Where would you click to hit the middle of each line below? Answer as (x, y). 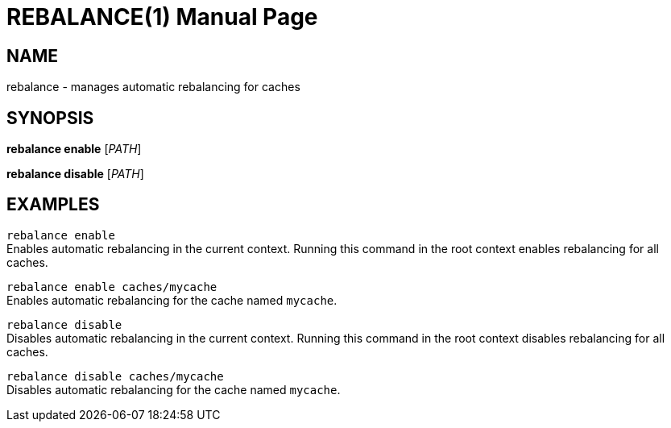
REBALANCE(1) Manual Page (162, 17)
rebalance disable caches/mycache (115, 376)
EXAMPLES (53, 205)
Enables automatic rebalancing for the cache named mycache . (172, 300)
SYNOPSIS (50, 118)
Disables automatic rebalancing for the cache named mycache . (174, 389)
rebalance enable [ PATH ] (74, 149)
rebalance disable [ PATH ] (75, 174)
